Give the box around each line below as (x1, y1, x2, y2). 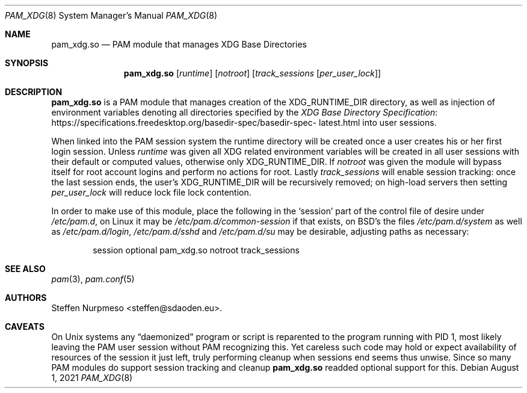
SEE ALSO (5, 264, 46, 274)
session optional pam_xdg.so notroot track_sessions (93, 245, 300, 255)
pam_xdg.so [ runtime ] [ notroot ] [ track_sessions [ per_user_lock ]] (123, 68, 381, 78)
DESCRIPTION (5, 87, 63, 97)
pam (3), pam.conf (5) (51, 274, 135, 284)
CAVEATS (5, 321, 45, 332)
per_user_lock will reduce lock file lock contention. (51, 187, 251, 197)
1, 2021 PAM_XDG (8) (51, 373, 133, 383)
